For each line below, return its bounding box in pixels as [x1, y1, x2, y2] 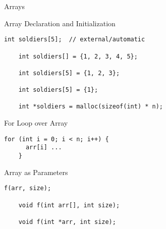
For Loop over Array [4, 118, 68, 128]
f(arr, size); [4, 185, 51, 192]
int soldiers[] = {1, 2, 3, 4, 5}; [18, 52, 138, 60]
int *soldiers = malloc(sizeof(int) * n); [18, 103, 163, 110]
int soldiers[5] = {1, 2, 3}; [18, 69, 120, 77]
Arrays [4, 1, 25, 11]
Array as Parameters [4, 166, 68, 177]
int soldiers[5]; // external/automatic [4, 36, 145, 43]
